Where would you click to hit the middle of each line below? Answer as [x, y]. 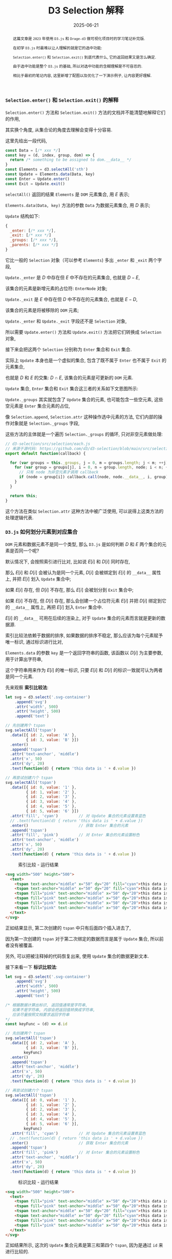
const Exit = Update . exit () [35, 184]
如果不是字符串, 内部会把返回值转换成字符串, [54, 1010]
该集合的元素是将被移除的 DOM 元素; [42, 310]
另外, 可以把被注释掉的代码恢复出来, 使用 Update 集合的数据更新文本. [77, 956]
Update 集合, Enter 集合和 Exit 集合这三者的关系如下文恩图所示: [72, 388]
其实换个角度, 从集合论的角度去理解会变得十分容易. [59, 129]
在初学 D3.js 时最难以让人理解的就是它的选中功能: [57, 48]
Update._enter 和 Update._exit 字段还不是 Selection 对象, [66, 321]
